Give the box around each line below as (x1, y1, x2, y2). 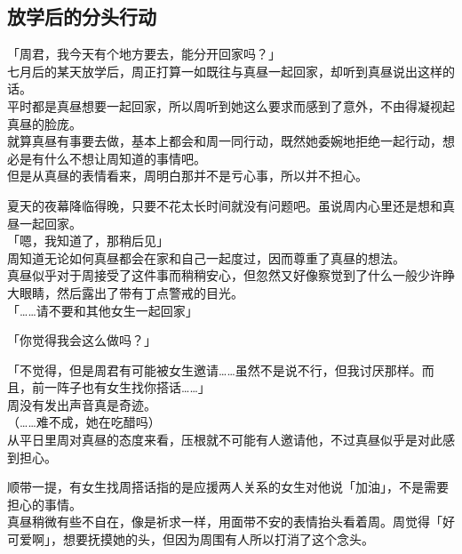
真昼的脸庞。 (7, 114, 82, 132)
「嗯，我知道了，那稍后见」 (7, 231, 169, 250)
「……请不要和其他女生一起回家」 (7, 301, 198, 319)
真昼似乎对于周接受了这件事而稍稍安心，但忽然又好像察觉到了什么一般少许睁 (7, 266, 455, 285)
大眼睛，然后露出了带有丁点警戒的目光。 (7, 283, 243, 301)
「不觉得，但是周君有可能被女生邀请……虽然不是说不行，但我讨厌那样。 (7, 360, 422, 379)
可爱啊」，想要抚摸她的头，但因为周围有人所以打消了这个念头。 (7, 530, 374, 549)
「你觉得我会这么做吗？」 (7, 331, 156, 349)
